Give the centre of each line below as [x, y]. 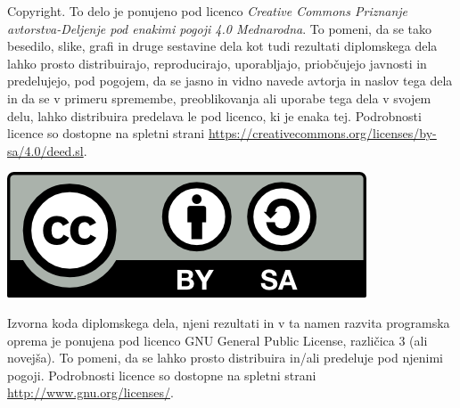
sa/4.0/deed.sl [45, 150]
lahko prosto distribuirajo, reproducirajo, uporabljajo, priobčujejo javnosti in [217, 63]
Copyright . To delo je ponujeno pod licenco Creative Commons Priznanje [208, 11]
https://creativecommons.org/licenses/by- [322, 133]
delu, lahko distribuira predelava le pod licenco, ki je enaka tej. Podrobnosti [214, 115]
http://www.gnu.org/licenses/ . [90, 392]
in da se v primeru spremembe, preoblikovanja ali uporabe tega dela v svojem [219, 98]
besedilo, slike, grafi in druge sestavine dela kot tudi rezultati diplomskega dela [222, 46]
